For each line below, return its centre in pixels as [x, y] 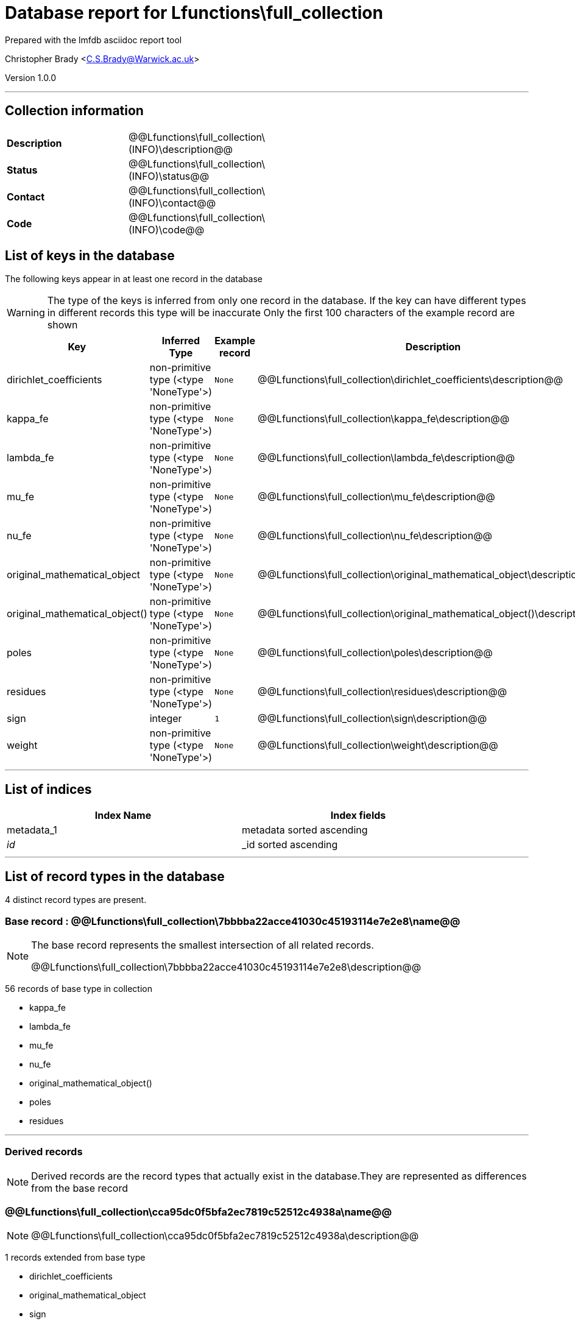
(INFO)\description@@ [181, 149]
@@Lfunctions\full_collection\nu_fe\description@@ [375, 536]
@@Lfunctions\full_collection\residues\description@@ [382, 692]
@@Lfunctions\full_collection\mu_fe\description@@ [376, 497]
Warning [26, 313]
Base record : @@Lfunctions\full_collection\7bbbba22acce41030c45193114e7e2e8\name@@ [233, 921]
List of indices [48, 789]
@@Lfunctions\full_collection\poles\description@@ [375, 653]
